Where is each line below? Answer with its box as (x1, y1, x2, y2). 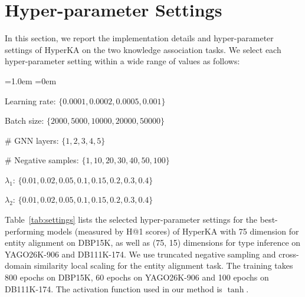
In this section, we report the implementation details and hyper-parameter (5, 32, 274, 44)
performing (5, 225, 44, 237)
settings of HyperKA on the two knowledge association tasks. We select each (5, 43, 281, 55)
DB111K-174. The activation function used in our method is (5, 282, 222, 295)
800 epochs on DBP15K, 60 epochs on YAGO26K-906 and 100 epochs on (5, 271, 269, 283)
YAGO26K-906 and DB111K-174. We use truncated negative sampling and (5, 247, 276, 260)
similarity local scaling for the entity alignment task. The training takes (34, 259, 293, 272)
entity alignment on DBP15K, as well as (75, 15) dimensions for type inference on (5, 236, 301, 249)
